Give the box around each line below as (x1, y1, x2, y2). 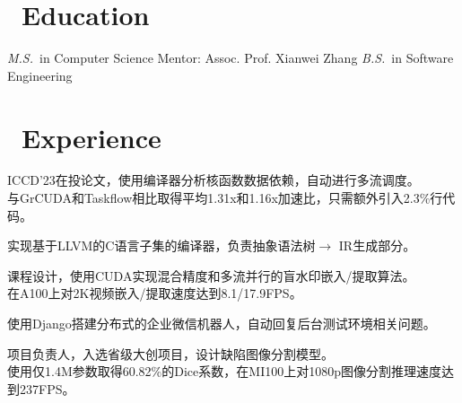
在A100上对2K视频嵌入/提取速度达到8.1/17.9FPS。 (7, 284, 302, 302)
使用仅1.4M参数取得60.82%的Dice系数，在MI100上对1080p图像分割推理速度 (7, 362, 441, 381)
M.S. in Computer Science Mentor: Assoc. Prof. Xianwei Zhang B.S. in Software (7, 48, 454, 67)
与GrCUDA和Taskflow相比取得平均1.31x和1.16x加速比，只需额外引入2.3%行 (7, 188, 443, 207)
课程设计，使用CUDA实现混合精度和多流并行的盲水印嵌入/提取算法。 (7, 266, 415, 285)
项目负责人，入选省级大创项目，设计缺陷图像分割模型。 (7, 344, 334, 363)
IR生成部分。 (338, 236, 416, 255)
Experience (22, 118, 161, 155)
